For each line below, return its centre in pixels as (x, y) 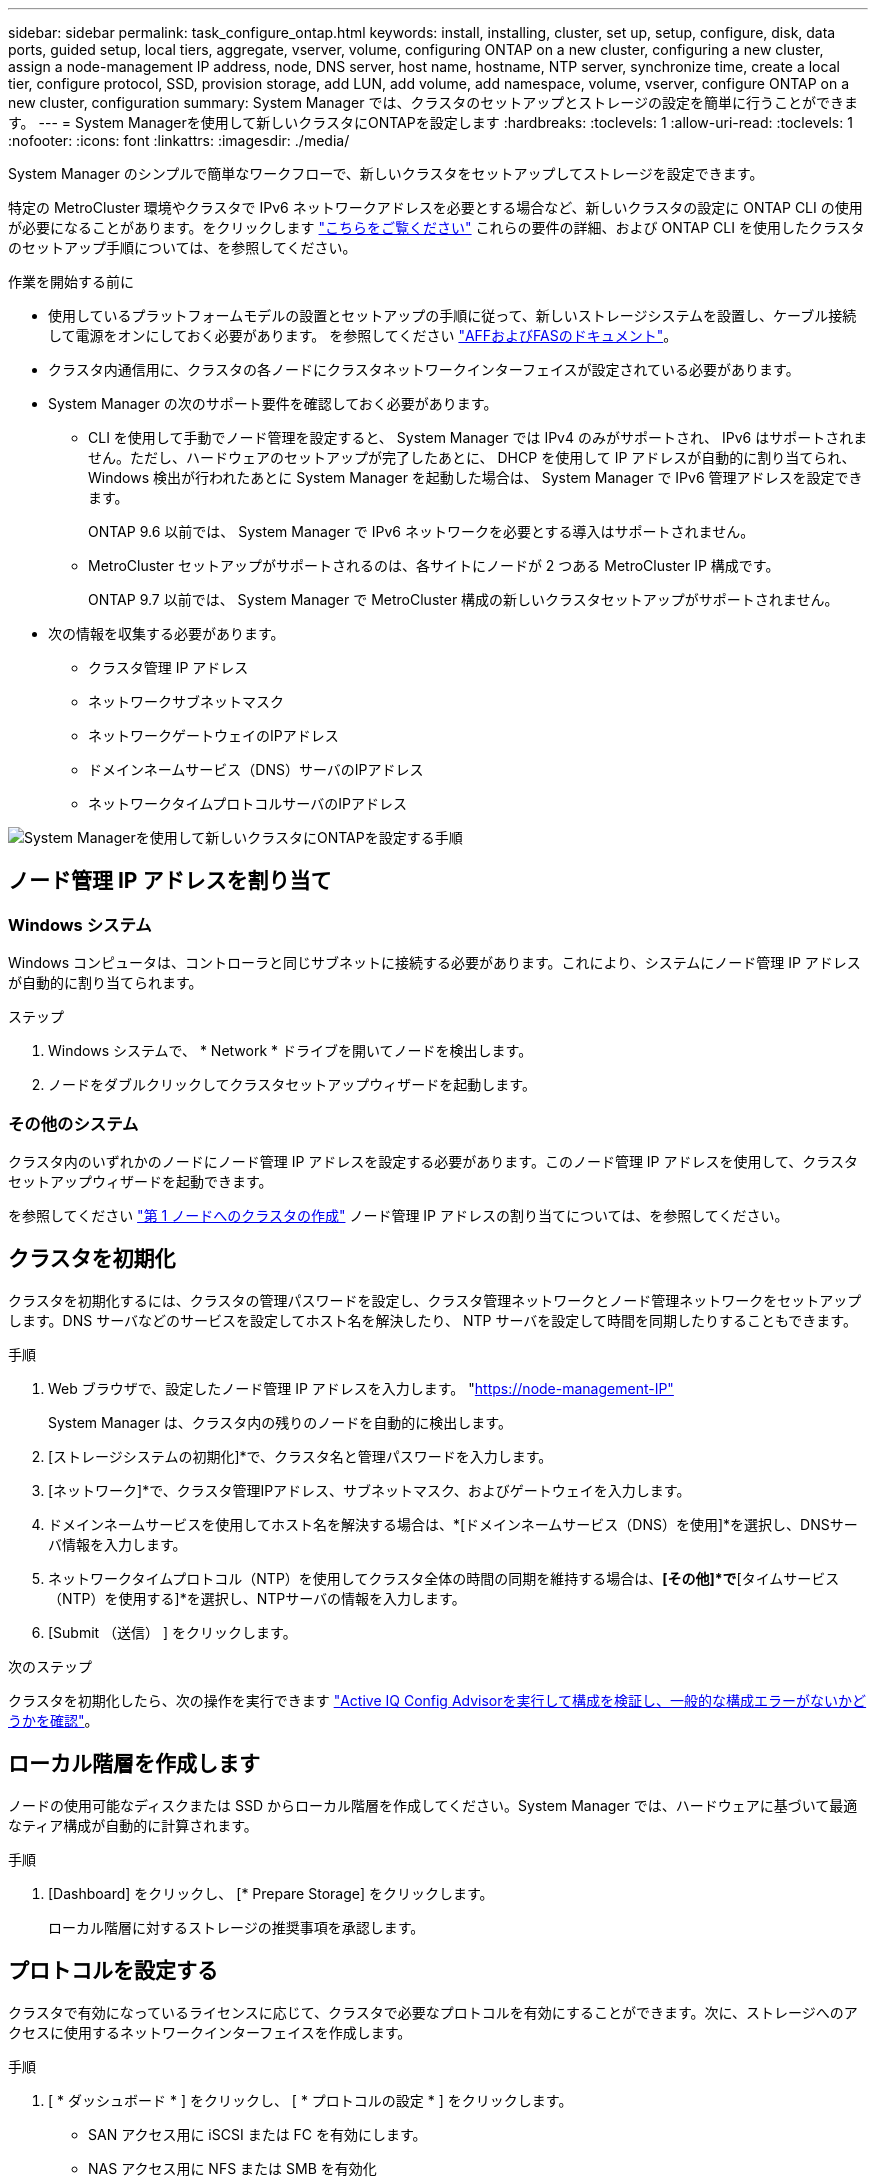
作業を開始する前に (71, 281)
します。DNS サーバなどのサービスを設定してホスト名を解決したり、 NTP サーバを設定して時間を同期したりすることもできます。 (432, 1320)
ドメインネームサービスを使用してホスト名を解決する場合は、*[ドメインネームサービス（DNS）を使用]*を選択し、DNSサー (453, 1524)
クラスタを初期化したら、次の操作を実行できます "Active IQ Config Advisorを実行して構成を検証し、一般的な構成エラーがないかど (437, 1700)
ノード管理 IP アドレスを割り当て (170, 881)
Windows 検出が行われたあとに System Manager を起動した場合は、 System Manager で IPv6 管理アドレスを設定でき (475, 477)
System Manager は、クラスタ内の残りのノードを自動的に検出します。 (280, 1422)
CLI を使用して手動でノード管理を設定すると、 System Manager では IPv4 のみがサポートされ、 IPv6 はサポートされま (478, 437)
